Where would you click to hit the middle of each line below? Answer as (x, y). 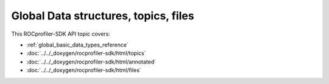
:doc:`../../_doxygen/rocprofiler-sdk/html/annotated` (91, 62)
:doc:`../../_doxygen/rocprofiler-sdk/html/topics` (86, 53)
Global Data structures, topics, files (103, 16)
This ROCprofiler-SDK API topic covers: (61, 34)
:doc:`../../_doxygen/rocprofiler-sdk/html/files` (84, 70)
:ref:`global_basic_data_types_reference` (78, 45)
